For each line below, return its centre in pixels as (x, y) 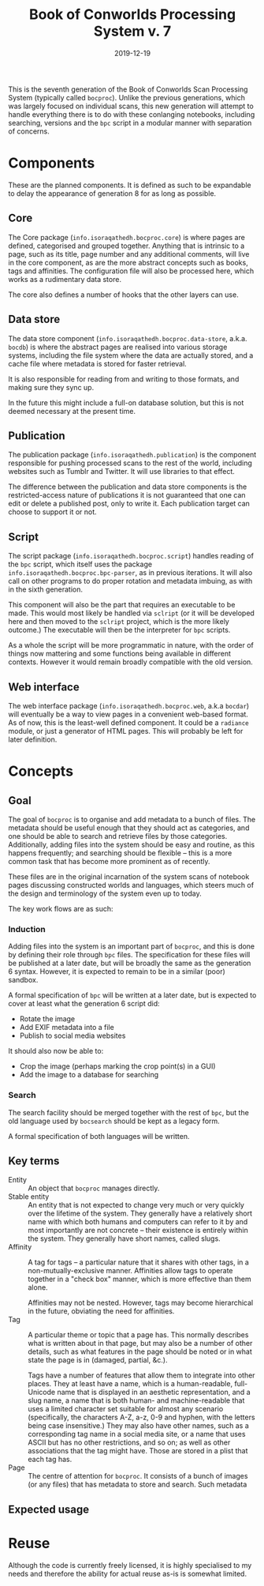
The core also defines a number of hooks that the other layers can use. (123, 295)
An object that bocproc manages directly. (94, 1188)
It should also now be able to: (56, 1051)
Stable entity (29, 1197)
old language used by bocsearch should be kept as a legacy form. (114, 1121)
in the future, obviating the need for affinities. (101, 1311)
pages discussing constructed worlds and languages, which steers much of (131, 885)
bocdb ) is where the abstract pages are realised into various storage (118, 347)
